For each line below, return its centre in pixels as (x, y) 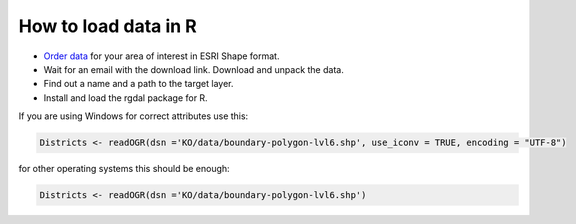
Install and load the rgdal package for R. (126, 97)
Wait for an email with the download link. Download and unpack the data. (193, 69)
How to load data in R (107, 26)
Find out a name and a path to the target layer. (138, 84)
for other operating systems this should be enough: (124, 169)
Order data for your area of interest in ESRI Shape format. (161, 56)
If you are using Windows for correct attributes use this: (133, 116)
